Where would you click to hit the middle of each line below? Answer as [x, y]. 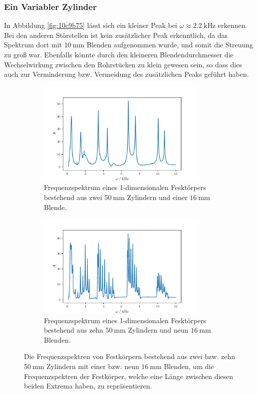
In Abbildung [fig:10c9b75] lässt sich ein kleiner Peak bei [91, 25]
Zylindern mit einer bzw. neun [93, 366]
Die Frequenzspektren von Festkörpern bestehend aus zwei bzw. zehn [129, 356]
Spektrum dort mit [33, 45]
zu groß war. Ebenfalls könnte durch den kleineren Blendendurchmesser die [119, 54]
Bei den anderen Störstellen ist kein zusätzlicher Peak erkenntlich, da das [116, 35]
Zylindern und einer [157, 197]
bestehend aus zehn [74, 330]
